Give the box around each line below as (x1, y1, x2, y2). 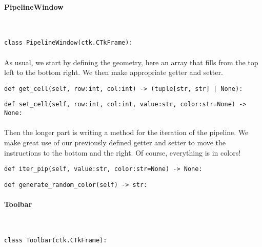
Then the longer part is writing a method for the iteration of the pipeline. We (4, 127, 249, 138)
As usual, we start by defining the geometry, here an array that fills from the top (4, 56, 258, 67)
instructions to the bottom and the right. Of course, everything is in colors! (4, 147, 241, 158)
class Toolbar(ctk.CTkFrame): (4, 236, 107, 244)
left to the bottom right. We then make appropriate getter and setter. (4, 67, 223, 78)
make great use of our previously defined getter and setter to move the (4, 137, 226, 147)
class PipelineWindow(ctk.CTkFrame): (4, 39, 133, 47)
